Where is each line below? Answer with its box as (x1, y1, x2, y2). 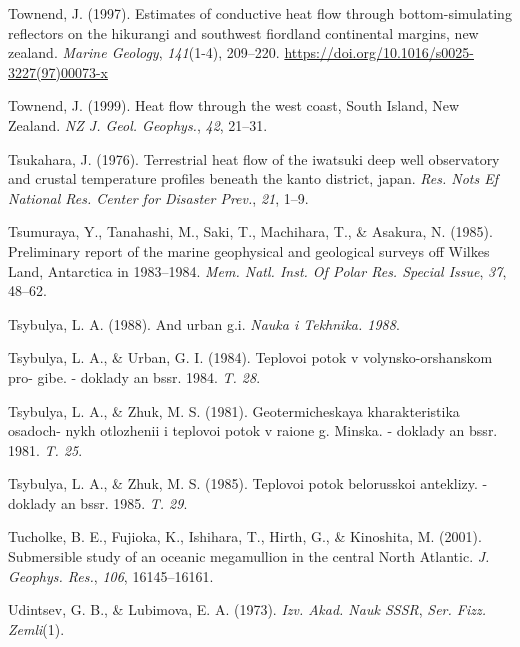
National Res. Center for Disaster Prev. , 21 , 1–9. (8, 187, 309, 208)
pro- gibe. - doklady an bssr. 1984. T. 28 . (8, 366, 261, 387)
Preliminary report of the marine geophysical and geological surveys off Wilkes (8, 240, 490, 261)
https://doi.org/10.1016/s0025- (284, 42, 474, 63)
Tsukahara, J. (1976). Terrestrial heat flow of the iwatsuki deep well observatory (8, 148, 500, 169)
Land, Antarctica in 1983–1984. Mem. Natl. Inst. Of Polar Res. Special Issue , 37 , (8, 260, 507, 281)
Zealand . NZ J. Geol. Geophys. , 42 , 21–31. (8, 114, 268, 135)
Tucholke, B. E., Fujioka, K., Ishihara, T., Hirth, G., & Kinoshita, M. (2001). (8, 526, 482, 547)
